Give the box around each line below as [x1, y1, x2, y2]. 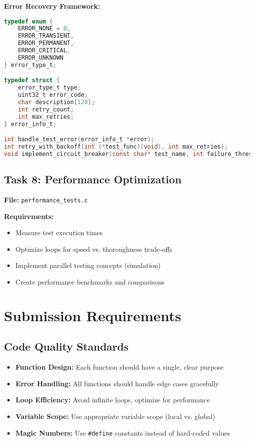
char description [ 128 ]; [18, 99, 95, 106]
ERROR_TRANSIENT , [18, 32, 74, 40]
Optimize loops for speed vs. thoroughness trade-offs [15, 243, 172, 254]
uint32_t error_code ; [18, 91, 88, 99]
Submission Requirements [4, 305, 182, 325]
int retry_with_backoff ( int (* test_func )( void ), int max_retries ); [4, 143, 228, 151]
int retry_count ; [18, 106, 74, 113]
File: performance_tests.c [4, 194, 88, 204]
